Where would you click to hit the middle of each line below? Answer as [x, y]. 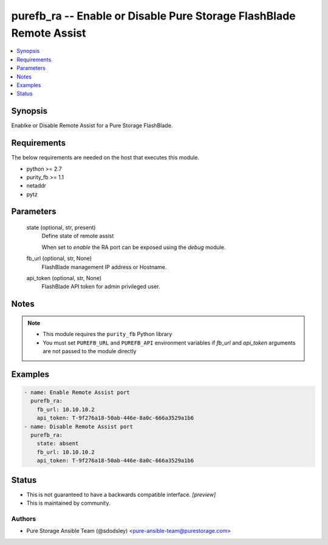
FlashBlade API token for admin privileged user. [101, 287]
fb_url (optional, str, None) [59, 258]
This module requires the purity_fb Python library [108, 334]
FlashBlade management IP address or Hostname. [104, 267]
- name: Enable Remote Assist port [77, 392]
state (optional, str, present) [61, 228]
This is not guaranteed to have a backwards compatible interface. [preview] [121, 494]
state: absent [58, 444]
